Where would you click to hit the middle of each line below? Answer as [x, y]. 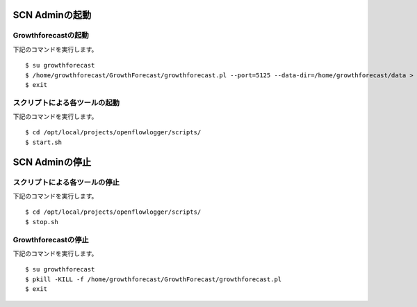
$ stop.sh [42, 222]
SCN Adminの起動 [52, 15]
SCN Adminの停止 [52, 162]
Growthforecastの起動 [51, 36]
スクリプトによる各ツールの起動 [66, 102]
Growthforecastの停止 [51, 239]
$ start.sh [44, 142]
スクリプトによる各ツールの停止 [66, 182]
